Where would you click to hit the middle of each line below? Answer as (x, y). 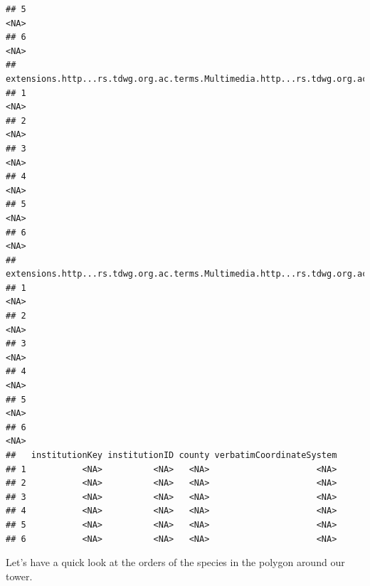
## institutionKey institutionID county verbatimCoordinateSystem (171, 455)
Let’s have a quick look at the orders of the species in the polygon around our (175, 562)
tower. (19, 576)
